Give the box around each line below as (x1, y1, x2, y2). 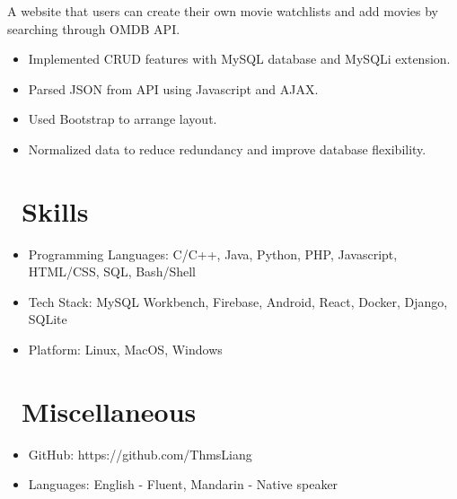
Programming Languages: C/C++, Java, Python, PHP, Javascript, (28, 244, 398, 263)
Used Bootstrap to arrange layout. (28, 109, 217, 128)
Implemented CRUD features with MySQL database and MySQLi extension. (28, 49, 451, 68)
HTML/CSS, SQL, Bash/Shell (28, 262, 196, 281)
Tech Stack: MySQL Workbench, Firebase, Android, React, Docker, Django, (28, 292, 448, 311)
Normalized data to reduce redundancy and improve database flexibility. (28, 139, 426, 158)
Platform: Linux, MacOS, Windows (28, 340, 223, 359)
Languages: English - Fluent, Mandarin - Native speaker (28, 475, 338, 494)
